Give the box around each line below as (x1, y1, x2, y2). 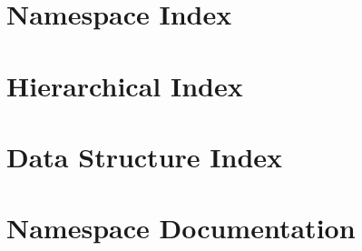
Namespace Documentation (6, 209, 356, 246)
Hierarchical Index (6, 66, 243, 104)
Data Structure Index (6, 137, 283, 175)
